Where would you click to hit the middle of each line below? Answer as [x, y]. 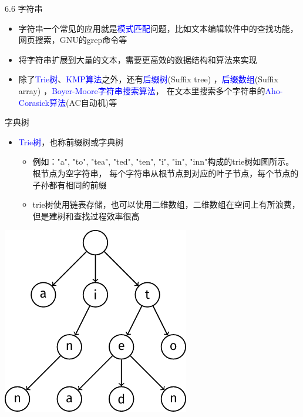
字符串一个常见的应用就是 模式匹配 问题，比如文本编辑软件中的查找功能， [158, 28]
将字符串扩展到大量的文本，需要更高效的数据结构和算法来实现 [138, 59]
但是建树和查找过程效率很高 [86, 216]
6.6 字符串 [24, 8]
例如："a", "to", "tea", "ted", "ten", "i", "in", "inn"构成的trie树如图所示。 [163, 161]
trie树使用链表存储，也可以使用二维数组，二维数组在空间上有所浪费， [166, 204]
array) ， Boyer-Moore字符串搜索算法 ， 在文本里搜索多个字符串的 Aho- [151, 90]
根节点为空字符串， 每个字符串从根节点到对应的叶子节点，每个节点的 [166, 173]
